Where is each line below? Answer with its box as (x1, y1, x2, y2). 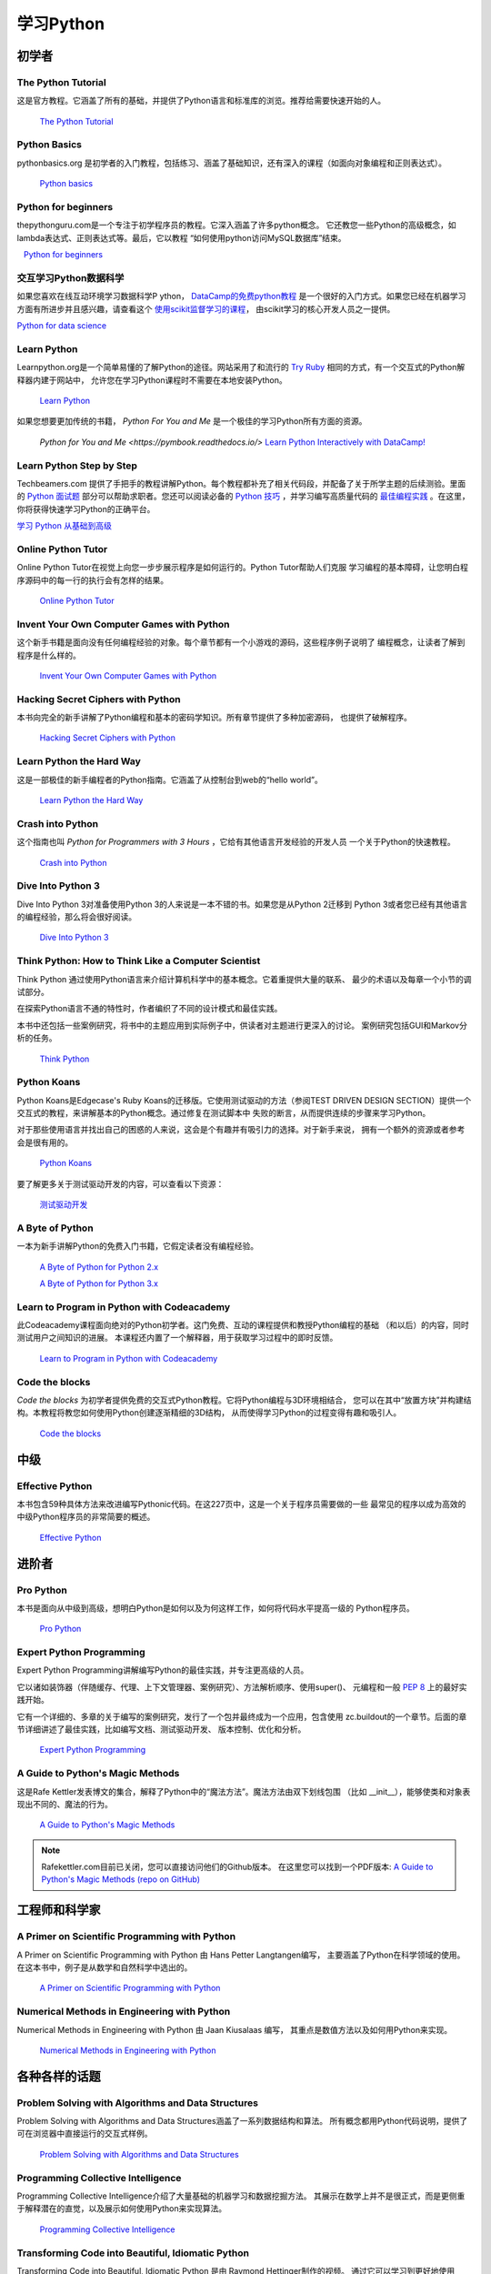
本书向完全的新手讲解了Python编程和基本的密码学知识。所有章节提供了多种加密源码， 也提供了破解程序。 (16, 712, 413, 723)
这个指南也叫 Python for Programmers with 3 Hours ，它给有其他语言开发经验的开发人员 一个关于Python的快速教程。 (16, 837, 456, 848)
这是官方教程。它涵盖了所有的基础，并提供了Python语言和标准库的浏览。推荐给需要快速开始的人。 (16, 96, 386, 106)
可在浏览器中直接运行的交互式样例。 (16, 2128, 153, 2139)
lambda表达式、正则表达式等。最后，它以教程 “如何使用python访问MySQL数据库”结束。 (16, 232, 346, 243)
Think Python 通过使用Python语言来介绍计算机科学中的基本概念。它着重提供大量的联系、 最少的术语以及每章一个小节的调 (16, 973, 472, 984)
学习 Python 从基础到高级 (16, 520, 113, 531)
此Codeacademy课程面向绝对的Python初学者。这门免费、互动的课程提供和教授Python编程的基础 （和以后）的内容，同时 (16, 1320, 470, 1331)
